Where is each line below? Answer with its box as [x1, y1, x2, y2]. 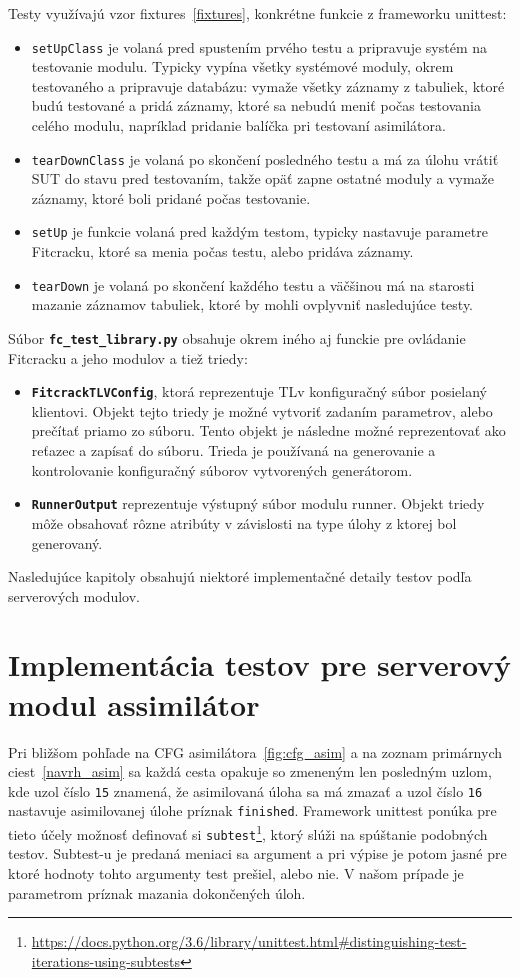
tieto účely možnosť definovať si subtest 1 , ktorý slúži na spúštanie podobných [8, 821, 488, 844]
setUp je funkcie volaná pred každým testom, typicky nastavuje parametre [31, 221, 488, 242]
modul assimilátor [8, 683, 260, 724]
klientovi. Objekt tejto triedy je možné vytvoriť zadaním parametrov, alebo [31, 400, 493, 421]
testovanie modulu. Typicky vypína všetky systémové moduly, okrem [31, 56, 454, 77]
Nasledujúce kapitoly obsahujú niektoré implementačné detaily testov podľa [8, 566, 472, 587]
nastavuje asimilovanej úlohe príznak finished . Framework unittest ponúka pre [8, 800, 497, 821]
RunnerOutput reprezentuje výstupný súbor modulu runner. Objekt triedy [31, 493, 485, 514]
